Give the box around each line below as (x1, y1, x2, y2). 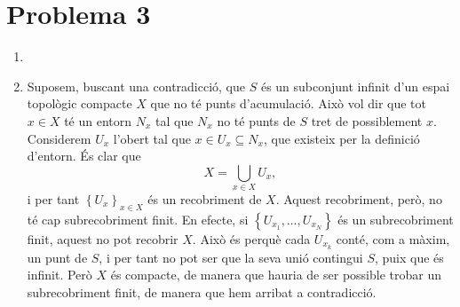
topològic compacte (27, 94, 132, 113)
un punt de (27, 248, 88, 266)
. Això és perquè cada (192, 229, 311, 248)
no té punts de (217, 111, 296, 130)
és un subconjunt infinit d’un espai (260, 76, 450, 95)
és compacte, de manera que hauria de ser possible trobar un (110, 265, 441, 284)
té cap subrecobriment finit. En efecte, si (27, 209, 249, 228)
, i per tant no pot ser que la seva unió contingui (99, 248, 363, 266)
